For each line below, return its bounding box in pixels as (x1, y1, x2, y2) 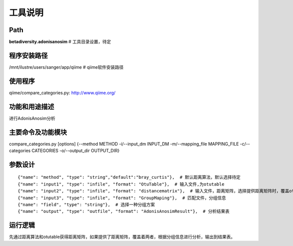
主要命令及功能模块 (9, 128, 67, 136)
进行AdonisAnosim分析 (9, 115, 56, 121)
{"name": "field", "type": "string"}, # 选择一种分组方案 (18, 202, 155, 208)
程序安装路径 (9, 51, 48, 59)
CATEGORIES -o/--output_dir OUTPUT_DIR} (31, 148, 120, 153)
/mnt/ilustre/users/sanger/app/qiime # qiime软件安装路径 (9, 64, 124, 70)
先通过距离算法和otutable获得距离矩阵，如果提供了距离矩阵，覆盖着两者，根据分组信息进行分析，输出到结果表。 (9, 234, 235, 240)
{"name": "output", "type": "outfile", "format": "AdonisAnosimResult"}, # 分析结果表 (18, 208, 230, 214)
